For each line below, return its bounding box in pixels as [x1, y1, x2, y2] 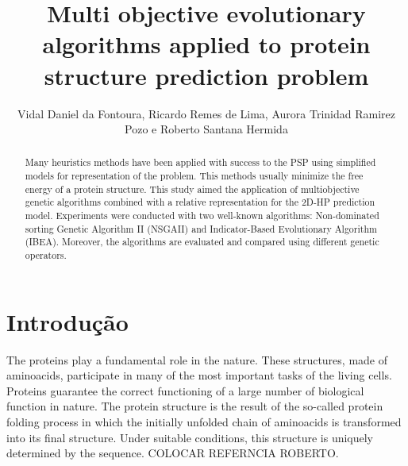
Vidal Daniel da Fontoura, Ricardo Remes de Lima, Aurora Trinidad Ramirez [17, 105, 395, 121]
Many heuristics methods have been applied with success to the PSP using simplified [25, 156, 376, 169]
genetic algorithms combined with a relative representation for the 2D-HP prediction [25, 195, 375, 209]
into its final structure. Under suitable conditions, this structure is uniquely [6, 429, 374, 445]
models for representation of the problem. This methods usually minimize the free [25, 169, 364, 183]
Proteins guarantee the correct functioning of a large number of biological [6, 382, 364, 399]
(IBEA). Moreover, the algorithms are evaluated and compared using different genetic [25, 235, 379, 248]
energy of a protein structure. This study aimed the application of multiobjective [25, 182, 360, 195]
